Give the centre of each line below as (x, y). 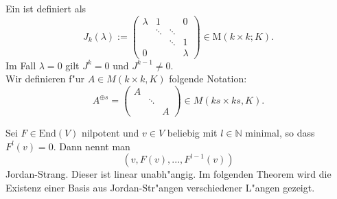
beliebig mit (192, 133)
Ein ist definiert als (46, 8)
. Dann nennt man (92, 146)
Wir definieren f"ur (45, 79)
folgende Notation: (208, 79)
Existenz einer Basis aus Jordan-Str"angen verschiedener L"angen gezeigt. (160, 187)
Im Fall (21, 65)
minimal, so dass (280, 133)
